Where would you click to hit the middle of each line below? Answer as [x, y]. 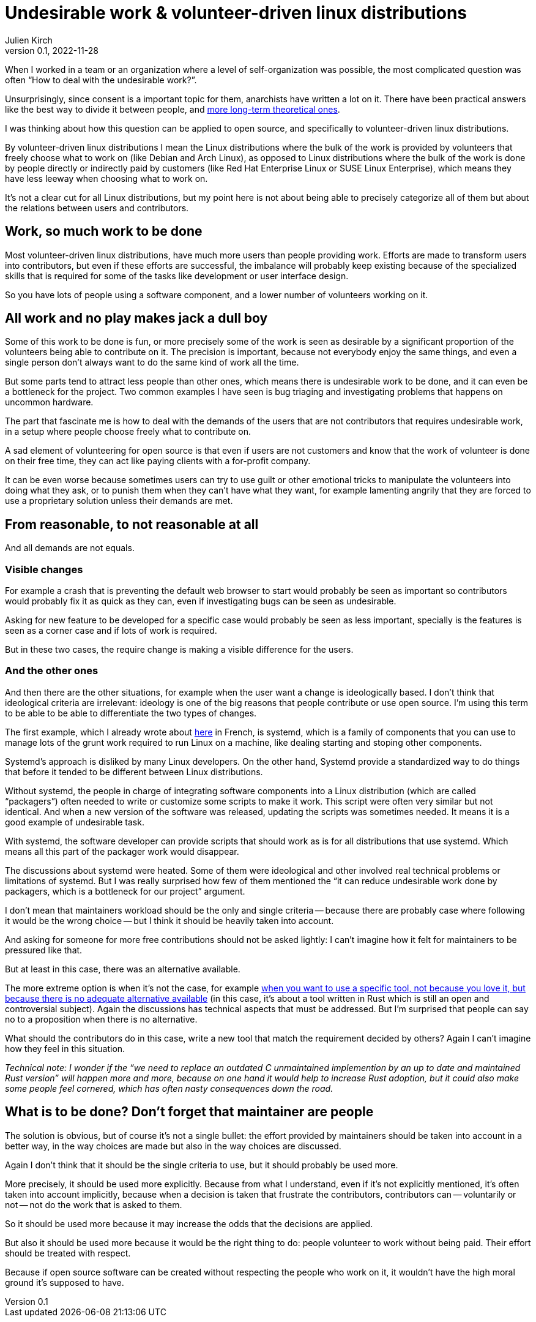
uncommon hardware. [49, 402]
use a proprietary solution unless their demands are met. [119, 501]
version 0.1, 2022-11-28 [52, 50]
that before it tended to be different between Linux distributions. [134, 772]
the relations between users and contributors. [97, 208]
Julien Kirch [29, 40]
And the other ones [52, 671]
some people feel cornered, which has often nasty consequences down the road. [169, 1088]
